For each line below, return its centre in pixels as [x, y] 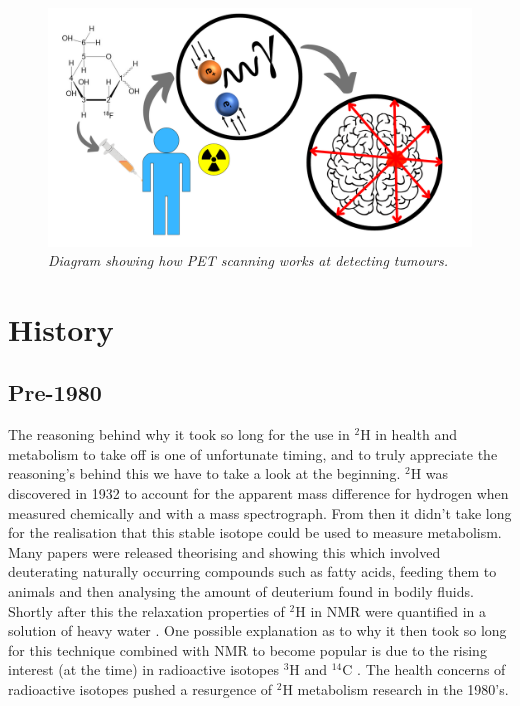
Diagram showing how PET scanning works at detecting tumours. [248, 260]
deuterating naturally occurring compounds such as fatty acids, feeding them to [252, 571]
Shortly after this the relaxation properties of [146, 610]
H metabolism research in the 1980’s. [395, 688]
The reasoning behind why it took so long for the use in [179, 434]
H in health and [408, 434]
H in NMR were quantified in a [391, 610]
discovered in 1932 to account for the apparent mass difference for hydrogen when [258, 493]
